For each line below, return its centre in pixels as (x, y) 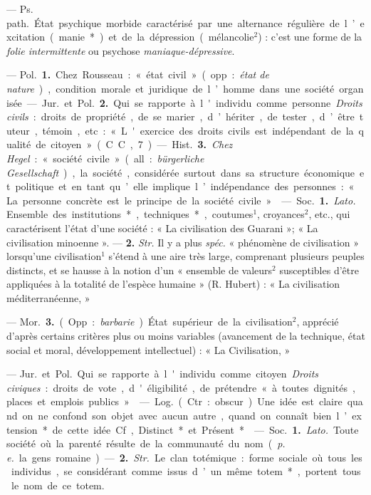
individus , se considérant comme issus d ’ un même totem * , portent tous (186, 471)
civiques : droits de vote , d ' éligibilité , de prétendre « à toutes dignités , (181, 387)
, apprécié (318, 322)
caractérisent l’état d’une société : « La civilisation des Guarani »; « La (162, 228)
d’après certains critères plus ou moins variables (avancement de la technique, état (186, 336)
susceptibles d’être (319, 270)
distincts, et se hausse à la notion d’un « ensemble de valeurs (140, 270)
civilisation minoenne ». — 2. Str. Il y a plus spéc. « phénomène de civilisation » (183, 242)
